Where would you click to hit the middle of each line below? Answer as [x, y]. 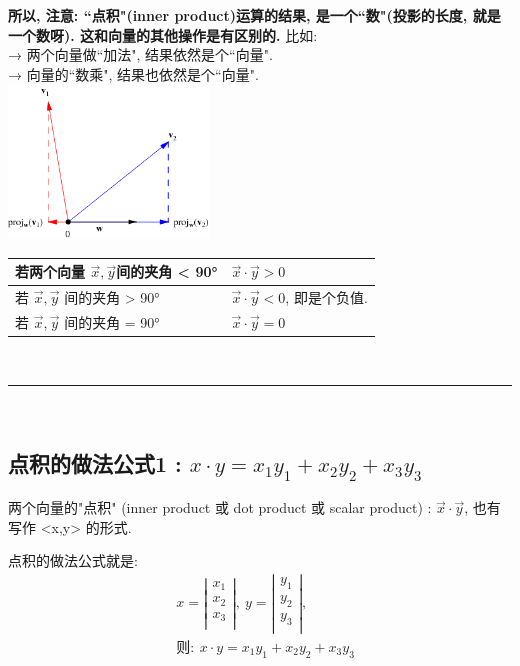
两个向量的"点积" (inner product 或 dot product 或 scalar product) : [220, 507]
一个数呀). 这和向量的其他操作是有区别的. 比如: [163, 34]
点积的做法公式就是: [73, 560]
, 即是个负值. [326, 297]
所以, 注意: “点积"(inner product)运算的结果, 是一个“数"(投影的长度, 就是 [254, 15]
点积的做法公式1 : [95, 462]
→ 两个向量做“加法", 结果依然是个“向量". [140, 54]
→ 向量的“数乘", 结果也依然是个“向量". [133, 73]
